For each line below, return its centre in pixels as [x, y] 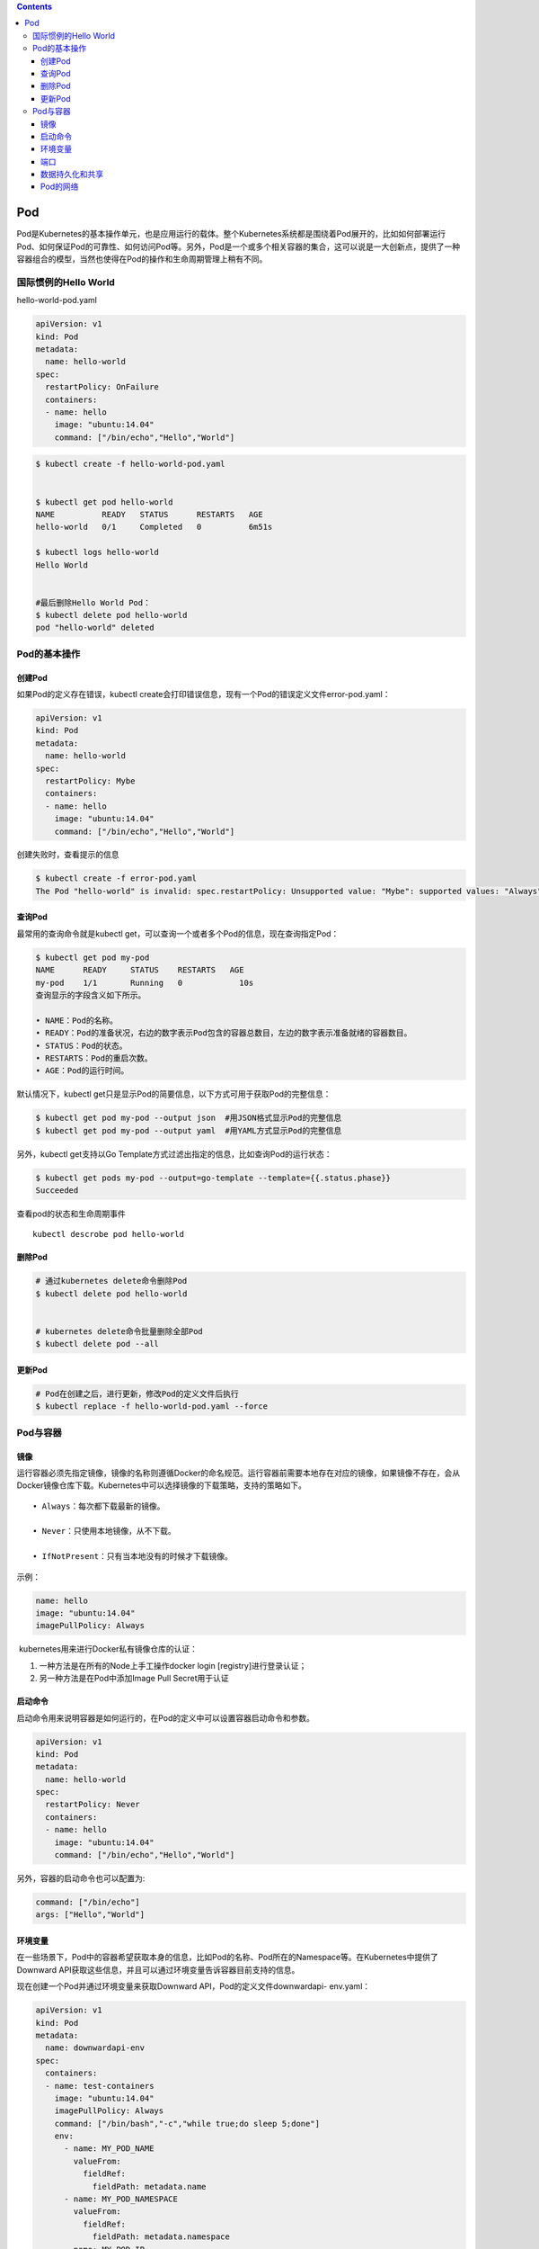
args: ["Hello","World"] [90, 1915]
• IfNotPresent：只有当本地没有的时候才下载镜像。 [133, 1557]
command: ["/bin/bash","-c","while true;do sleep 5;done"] [187, 2124]
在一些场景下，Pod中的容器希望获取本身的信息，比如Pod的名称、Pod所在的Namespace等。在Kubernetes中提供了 [228, 1958]
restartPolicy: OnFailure [102, 387]
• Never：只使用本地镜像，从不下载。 [105, 1531]
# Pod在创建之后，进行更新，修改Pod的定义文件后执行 [137, 1393]
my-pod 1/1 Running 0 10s [145, 982]
